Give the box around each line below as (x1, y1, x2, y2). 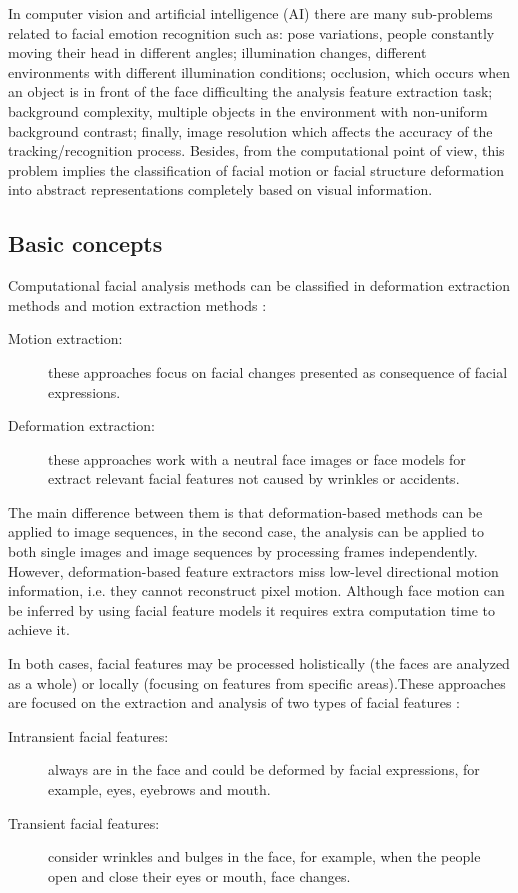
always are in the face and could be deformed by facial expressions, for (48, 759, 480, 780)
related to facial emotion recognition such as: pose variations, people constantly (8, 22, 495, 43)
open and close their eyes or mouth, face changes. (48, 865, 351, 886)
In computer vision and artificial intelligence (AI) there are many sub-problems (8, 3, 493, 23)
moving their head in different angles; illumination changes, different (8, 42, 427, 63)
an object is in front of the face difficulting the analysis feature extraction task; (8, 81, 493, 102)
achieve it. (8, 619, 70, 640)
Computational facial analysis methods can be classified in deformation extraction (8, 275, 511, 296)
